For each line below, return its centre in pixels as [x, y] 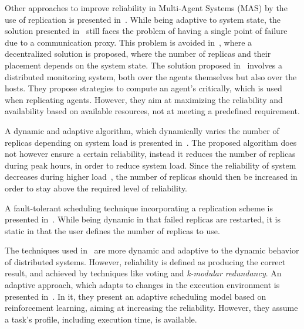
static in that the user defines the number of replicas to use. [112, 230]
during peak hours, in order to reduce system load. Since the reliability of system [151, 165]
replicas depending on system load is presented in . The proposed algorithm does [151, 142]
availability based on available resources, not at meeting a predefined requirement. [152, 111]
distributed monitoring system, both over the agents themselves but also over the [151, 76]
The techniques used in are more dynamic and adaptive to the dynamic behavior [152, 250]
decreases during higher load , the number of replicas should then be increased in [151, 177]
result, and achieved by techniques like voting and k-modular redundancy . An [143, 273]
